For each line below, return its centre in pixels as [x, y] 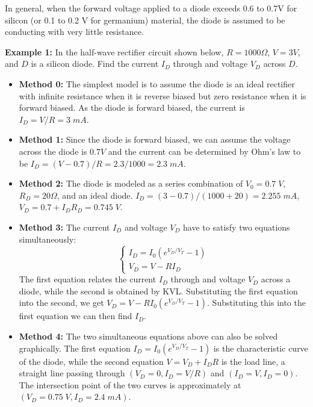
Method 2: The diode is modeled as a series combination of [131, 183]
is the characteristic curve [261, 348]
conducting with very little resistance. [74, 32]
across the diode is [53, 151]
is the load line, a [253, 361]
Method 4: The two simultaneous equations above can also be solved [148, 336]
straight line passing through [72, 373]
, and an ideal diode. [95, 195]
